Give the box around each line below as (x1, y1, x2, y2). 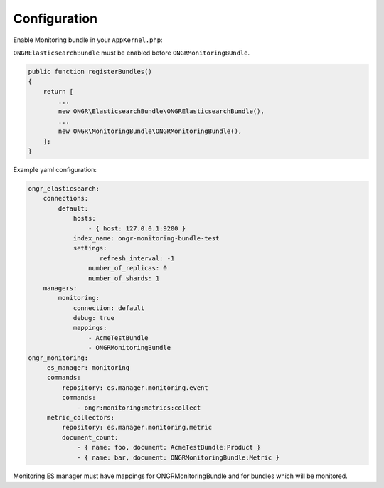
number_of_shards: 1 (87, 274, 160, 282)
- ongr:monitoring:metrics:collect (77, 403, 201, 412)
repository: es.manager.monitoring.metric (61, 423, 213, 432)
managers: (43, 284, 78, 292)
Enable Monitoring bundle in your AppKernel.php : (13, 36, 163, 44)
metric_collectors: (46, 413, 115, 421)
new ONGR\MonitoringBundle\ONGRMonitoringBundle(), (58, 127, 242, 135)
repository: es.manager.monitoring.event (61, 383, 209, 391)
